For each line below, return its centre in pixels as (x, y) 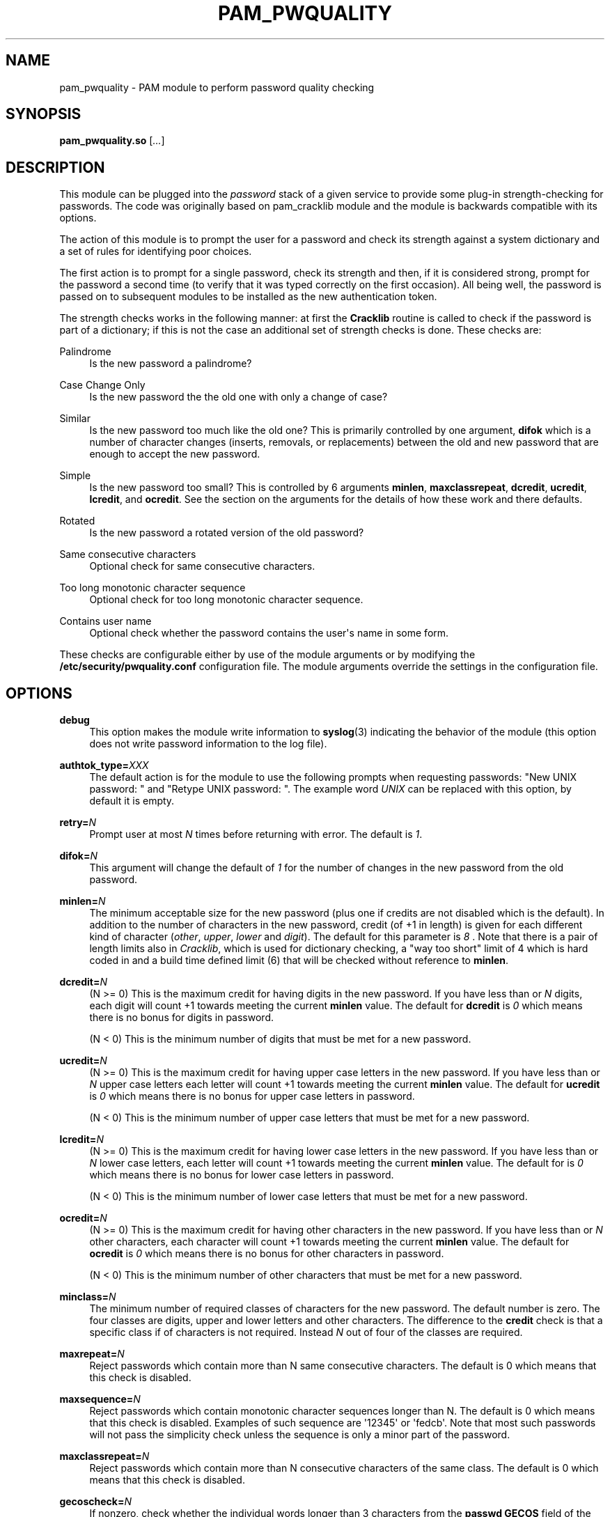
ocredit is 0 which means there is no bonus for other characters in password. (267, 1254)
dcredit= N (83, 982)
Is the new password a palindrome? (171, 364)
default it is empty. (132, 801)
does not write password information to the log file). (208, 744)
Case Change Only (102, 385)
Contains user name (105, 621)
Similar (75, 419)
